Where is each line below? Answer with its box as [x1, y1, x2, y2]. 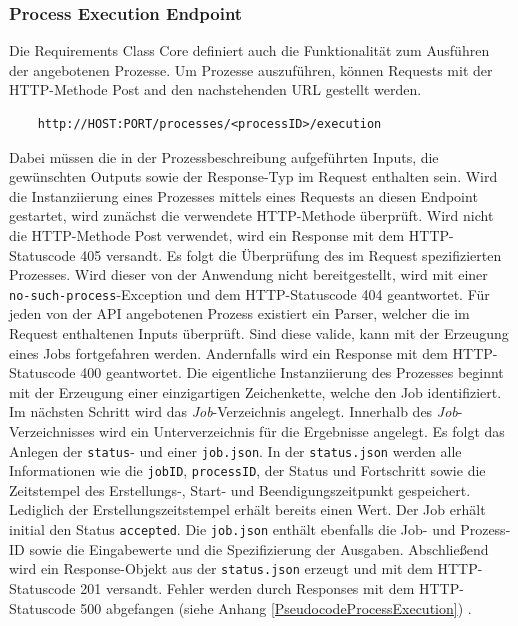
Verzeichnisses [9, 420, 95, 441]
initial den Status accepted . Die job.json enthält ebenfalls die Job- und [9, 519, 456, 540]
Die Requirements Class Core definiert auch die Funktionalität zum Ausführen [9, 40, 490, 61]
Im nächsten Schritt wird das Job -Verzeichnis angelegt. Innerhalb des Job [9, 401, 458, 422]
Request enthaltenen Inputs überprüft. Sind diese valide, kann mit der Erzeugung [9, 323, 509, 343]
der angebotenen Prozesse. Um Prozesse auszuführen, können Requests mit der [9, 59, 493, 80]
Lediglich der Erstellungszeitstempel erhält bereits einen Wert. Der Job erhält [9, 499, 486, 520]
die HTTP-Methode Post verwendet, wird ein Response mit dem [9, 224, 405, 245]
